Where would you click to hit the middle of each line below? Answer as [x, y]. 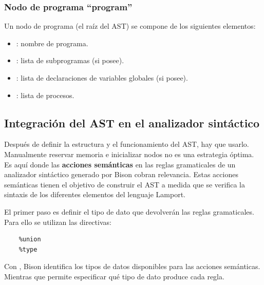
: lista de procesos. [45, 95]
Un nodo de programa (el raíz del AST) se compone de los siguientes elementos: [130, 26]
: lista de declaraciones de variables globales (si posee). [102, 78]
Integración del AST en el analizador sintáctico [132, 122]
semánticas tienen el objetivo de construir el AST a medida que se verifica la [125, 184]
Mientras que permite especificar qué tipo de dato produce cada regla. [114, 276]
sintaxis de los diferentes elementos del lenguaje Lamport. [95, 194]
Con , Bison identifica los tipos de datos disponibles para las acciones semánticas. [132, 266]
